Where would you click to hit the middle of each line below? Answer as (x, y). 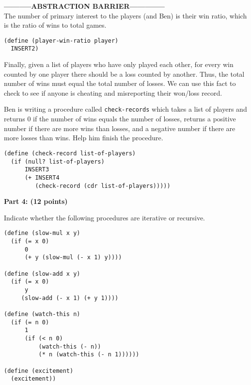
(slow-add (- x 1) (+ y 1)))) (70, 298)
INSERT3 (37, 170)
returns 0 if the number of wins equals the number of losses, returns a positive (120, 119)
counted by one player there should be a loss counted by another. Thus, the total (124, 74)
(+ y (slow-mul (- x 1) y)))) (73, 258)
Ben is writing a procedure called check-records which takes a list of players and (125, 109)
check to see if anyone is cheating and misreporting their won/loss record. (113, 92)
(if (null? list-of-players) (58, 161)
